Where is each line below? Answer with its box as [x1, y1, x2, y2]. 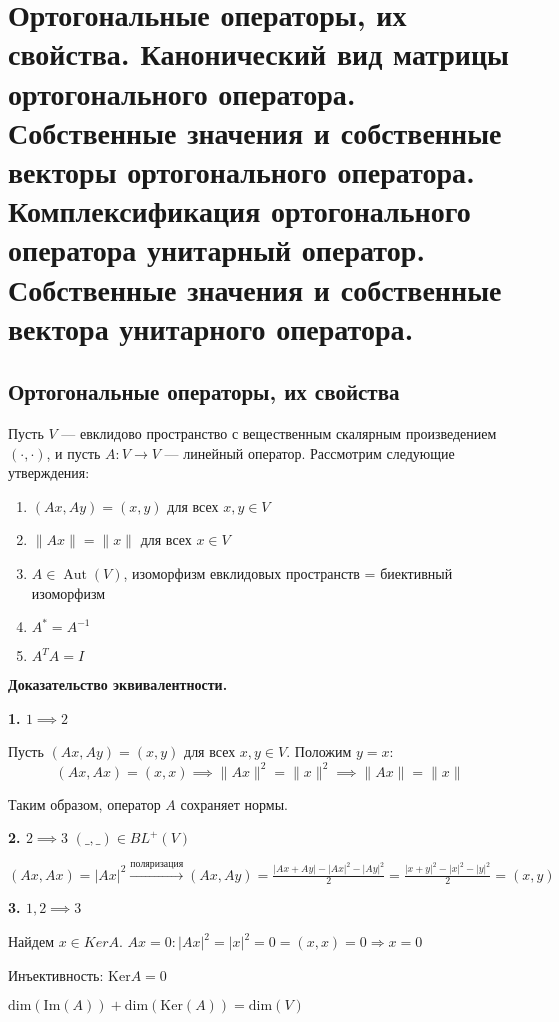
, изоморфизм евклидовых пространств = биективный [123, 563, 453, 584]
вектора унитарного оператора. [8, 307, 414, 348]
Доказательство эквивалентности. [8, 674, 228, 695]
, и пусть [46, 442, 101, 463]
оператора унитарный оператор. [8, 229, 426, 270]
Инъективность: [8, 964, 104, 985]
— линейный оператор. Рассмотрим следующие [164, 442, 455, 463]
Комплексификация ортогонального [8, 190, 471, 231]
